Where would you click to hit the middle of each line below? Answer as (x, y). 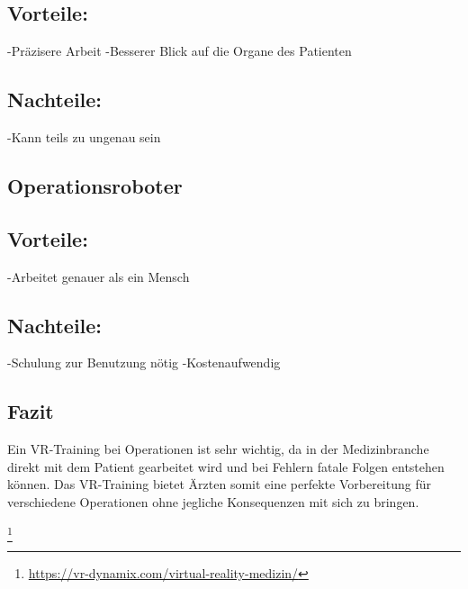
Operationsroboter (95, 185)
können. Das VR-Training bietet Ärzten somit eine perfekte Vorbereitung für (219, 484)
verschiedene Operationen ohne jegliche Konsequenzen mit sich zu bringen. (213, 501)
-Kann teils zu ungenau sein (84, 137)
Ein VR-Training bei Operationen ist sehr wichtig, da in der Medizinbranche (218, 449)
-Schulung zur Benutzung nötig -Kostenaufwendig (144, 362)
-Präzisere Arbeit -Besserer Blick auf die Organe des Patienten (180, 51)
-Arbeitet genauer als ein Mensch (99, 276)
